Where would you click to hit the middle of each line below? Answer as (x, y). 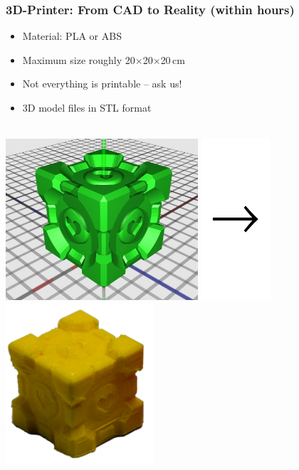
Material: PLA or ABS (72, 36)
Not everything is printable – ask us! (102, 84)
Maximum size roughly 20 (79, 59)
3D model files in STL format (87, 107)
